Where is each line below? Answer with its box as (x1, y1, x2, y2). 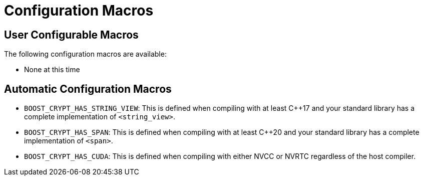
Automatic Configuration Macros (4, 82, 172, 95)
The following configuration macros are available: (4, 50, 167, 59)
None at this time (24, 65, 80, 74)
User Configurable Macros (4, 28, 139, 41)
